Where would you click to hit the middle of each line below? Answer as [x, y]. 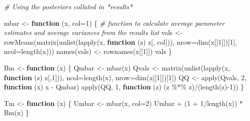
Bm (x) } [17, 112]
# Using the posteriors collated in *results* [68, 6]
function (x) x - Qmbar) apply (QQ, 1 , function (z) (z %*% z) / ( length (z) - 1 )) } [124, 87]
